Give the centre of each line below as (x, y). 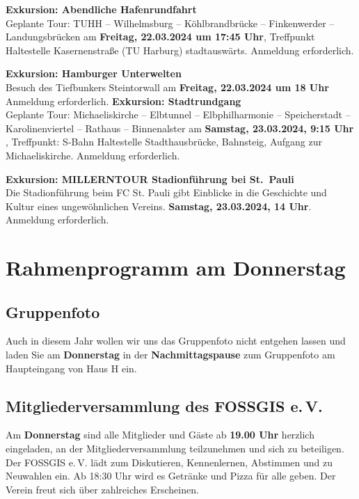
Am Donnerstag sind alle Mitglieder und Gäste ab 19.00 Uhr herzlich (160, 435)
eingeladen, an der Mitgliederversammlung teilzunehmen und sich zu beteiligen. (175, 449)
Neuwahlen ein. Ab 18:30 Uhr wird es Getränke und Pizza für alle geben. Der (171, 476)
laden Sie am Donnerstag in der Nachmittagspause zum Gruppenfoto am (170, 355)
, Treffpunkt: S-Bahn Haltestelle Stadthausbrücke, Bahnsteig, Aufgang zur (164, 142)
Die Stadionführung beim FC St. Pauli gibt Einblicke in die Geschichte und (166, 192)
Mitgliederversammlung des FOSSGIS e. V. (164, 405)
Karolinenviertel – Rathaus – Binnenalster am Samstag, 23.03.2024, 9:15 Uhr (180, 128)
